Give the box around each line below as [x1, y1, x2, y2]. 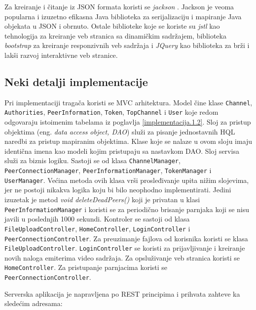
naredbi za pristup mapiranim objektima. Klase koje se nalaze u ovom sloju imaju [4, 136, 253, 146]
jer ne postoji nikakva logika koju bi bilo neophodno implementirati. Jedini [4, 184, 231, 195]
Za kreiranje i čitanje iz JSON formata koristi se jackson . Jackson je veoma [4, 1, 234, 11]
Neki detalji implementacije [4, 74, 148, 89]
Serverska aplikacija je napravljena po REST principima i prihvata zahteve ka [4, 288, 240, 299]
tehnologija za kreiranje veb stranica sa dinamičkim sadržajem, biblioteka [4, 30, 226, 41]
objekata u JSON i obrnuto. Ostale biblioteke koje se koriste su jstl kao [4, 21, 220, 31]
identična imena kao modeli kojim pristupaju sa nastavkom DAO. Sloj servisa [4, 145, 239, 156]
